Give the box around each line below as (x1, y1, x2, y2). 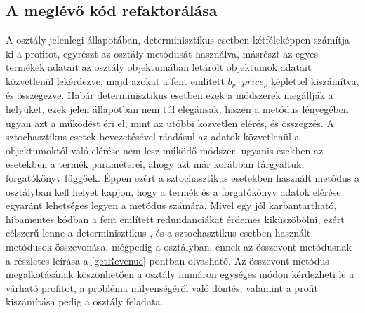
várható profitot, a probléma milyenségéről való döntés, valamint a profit (6, 280, 318, 295)
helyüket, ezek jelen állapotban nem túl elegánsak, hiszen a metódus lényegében (6, 102, 349, 116)
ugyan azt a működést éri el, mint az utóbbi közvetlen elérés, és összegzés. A (6, 115, 334, 130)
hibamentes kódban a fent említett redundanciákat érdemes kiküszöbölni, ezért (6, 211, 345, 226)
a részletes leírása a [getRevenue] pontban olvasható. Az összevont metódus (6, 253, 329, 267)
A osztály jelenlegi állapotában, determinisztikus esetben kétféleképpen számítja (6, 32, 350, 47)
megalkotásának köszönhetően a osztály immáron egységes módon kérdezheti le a (6, 267, 354, 281)
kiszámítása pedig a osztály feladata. (6, 294, 164, 309)
